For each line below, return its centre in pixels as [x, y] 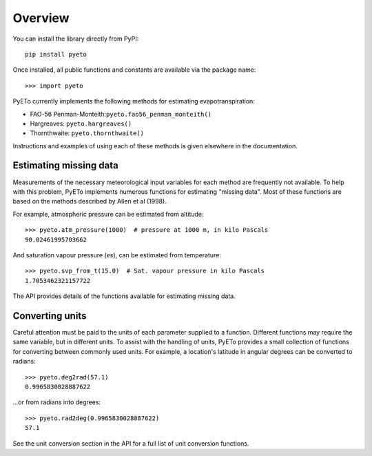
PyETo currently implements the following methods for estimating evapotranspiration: [134, 101]
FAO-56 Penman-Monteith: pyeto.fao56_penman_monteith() [121, 114]
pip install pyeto [56, 54]
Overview [41, 18]
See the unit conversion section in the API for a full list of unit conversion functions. [131, 443]
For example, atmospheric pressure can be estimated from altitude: [108, 214]
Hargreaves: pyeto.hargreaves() [81, 123]
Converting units [50, 316]
